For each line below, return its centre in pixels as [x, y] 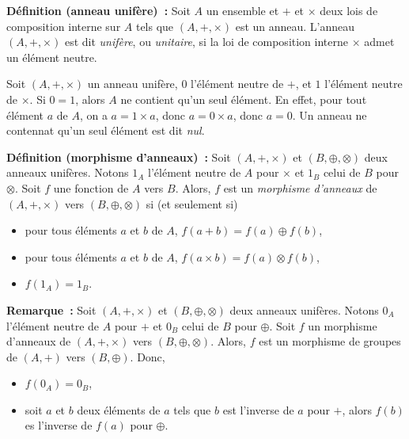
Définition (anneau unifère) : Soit [98, 10]
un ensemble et [242, 10]
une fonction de [91, 187]
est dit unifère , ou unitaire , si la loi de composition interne [206, 42]
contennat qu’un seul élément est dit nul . [106, 130]
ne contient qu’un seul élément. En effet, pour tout [244, 99]
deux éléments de [119, 409]
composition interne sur [64, 26]
